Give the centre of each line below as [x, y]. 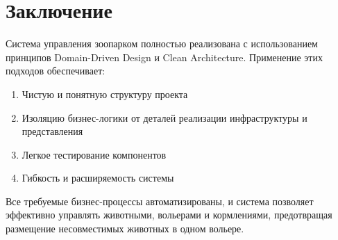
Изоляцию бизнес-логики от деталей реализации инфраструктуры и [164, 117]
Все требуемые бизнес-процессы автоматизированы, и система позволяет [160, 201]
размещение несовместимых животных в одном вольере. [125, 229]
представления [52, 131]
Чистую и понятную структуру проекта [105, 94]
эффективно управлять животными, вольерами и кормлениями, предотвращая [169, 215]
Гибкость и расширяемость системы [98, 178]
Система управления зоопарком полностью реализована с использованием [162, 43]
